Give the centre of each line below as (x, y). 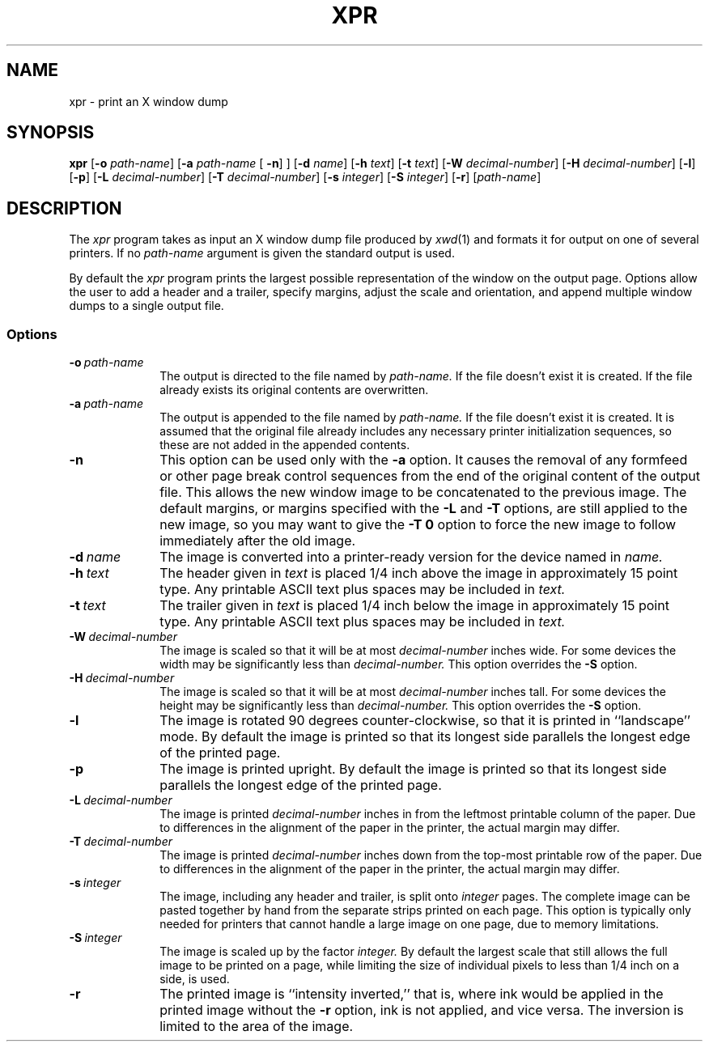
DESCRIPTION (64, 208)
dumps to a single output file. (146, 306)
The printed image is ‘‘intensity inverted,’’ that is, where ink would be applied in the (412, 994)
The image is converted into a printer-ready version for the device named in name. (411, 557)
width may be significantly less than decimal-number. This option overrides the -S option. (399, 664)
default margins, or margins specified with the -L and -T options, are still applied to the (424, 509)
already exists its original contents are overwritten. (294, 390)
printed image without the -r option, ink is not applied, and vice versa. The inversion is (422, 1010)
